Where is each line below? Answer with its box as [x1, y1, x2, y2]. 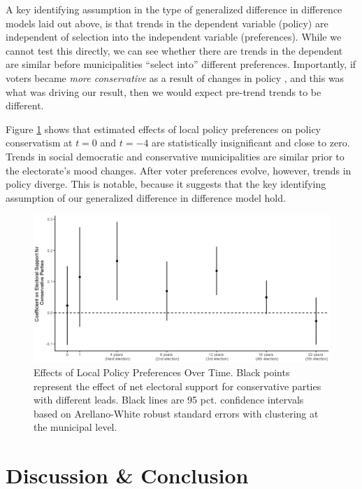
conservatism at [6, 135, 73, 150]
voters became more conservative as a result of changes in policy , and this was [6, 70, 345, 85]
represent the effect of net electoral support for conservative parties [34, 378, 321, 393]
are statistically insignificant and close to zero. [152, 135, 350, 150]
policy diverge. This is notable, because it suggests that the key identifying [6, 177, 326, 191]
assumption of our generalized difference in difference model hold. [6, 190, 286, 205]
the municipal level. [34, 420, 117, 434]
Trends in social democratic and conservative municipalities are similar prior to [6, 149, 345, 163]
